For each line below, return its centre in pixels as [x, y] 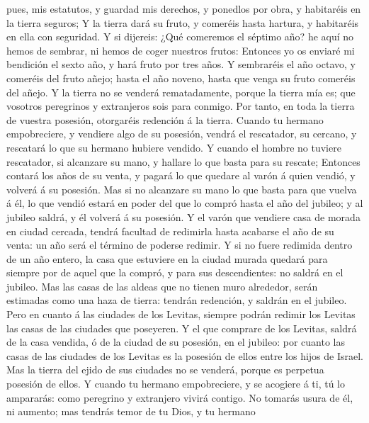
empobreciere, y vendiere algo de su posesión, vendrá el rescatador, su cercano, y [182, 134]
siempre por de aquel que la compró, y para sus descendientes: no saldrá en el [175, 272]
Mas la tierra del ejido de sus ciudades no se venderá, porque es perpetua [165, 370]
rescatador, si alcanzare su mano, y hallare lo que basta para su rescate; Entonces [183, 161]
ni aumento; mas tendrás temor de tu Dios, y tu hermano [131, 411]
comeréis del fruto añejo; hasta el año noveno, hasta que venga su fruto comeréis [181, 78]
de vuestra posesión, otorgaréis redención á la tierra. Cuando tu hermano [165, 119]
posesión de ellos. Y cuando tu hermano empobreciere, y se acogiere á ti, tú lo [176, 384]
